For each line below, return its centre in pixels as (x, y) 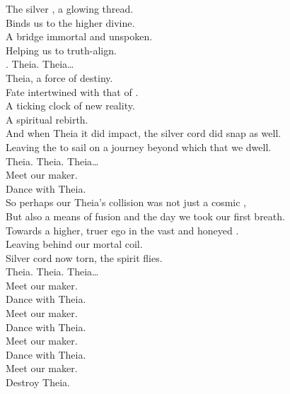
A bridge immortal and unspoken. (79, 36)
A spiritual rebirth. (47, 119)
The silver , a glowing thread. (70, 8)
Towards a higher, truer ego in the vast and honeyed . (122, 230)
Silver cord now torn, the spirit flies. (84, 257)
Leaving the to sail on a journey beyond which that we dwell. (139, 147)
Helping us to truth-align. (61, 50)
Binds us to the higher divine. (70, 22)
